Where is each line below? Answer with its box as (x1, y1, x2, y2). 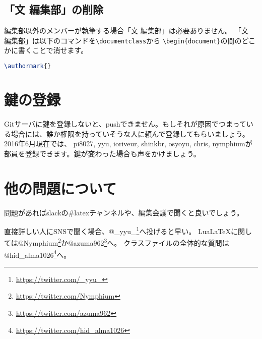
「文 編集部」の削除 (4, 2, 104, 17)
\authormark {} (4, 63, 51, 70)
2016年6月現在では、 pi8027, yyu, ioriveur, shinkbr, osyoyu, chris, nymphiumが (4, 138, 252, 149)
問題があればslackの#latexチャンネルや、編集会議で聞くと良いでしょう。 (4, 207, 244, 217)
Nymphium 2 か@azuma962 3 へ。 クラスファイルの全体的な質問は (23, 236, 229, 248)
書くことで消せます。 (18, 45, 88, 55)
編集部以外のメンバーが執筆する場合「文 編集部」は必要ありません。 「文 (4, 25, 248, 36)
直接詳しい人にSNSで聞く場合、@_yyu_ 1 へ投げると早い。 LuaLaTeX (4, 224, 231, 236)
